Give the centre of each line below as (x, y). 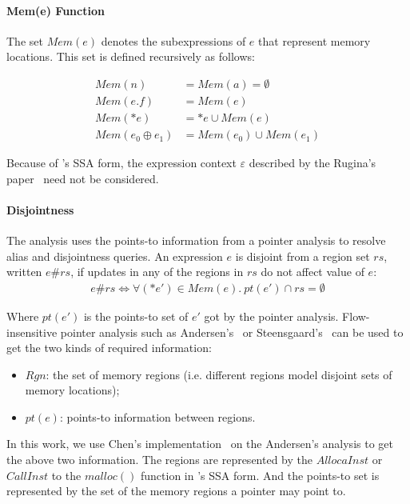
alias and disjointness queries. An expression (115, 256)
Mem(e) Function (56, 10)
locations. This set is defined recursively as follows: (131, 56)
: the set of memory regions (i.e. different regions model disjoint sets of (219, 374)
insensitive (32, 332)
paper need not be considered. (83, 178)
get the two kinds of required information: (109, 348)
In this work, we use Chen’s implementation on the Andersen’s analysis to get (200, 444)
